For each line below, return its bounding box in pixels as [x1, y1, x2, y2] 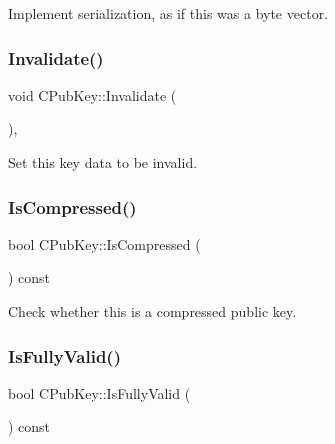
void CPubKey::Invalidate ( [8, 84, 177, 105]
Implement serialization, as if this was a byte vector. [8, 3, 329, 23]
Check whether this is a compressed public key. [8, 301, 297, 321]
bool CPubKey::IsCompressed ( [8, 233, 201, 254]
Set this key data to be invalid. [8, 152, 198, 172]
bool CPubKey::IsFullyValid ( [8, 382, 191, 403]
